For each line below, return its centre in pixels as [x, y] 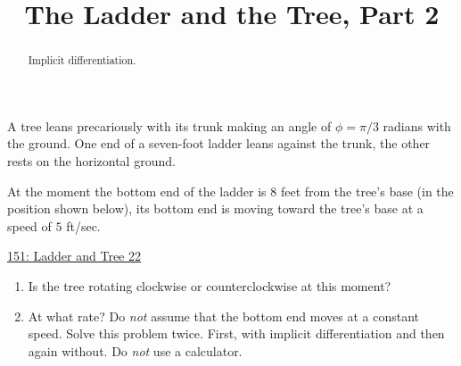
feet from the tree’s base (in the [367, 191]
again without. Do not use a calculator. [135, 350]
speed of [29, 225]
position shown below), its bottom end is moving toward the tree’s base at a [215, 208]
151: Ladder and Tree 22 [74, 256]
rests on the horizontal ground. [91, 161]
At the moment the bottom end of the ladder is [137, 191]
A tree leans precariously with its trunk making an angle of [169, 125]
